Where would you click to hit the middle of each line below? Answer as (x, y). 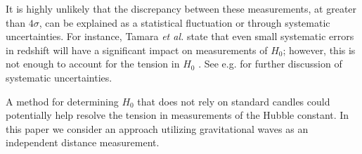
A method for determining (62, 101)
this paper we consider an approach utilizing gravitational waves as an (157, 128)
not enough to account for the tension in (93, 64)
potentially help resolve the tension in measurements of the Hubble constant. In (177, 115)
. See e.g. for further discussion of (270, 64)
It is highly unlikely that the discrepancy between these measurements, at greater (181, 8)
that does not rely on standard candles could (234, 101)
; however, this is (319, 50)
